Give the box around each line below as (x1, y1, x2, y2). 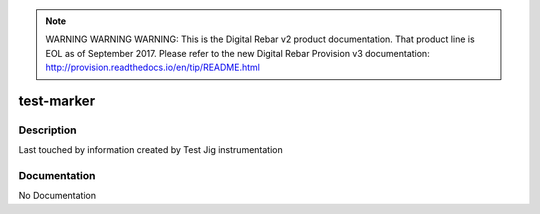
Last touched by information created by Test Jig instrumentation (18, 144, 284, 156)
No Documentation (18, 190, 97, 202)
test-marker (18, 92, 95, 109)
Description (18, 123, 77, 137)
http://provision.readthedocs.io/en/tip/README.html (45, 61, 260, 74)
